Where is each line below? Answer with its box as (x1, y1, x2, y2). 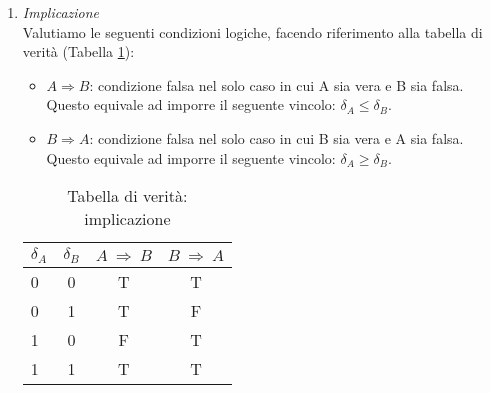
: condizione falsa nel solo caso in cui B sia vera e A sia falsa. (89, 127, 464, 148)
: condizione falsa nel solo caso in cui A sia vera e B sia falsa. (89, 74, 464, 95)
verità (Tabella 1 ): (22, 41, 135, 62)
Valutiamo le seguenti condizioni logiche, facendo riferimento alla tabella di (22, 21, 483, 42)
